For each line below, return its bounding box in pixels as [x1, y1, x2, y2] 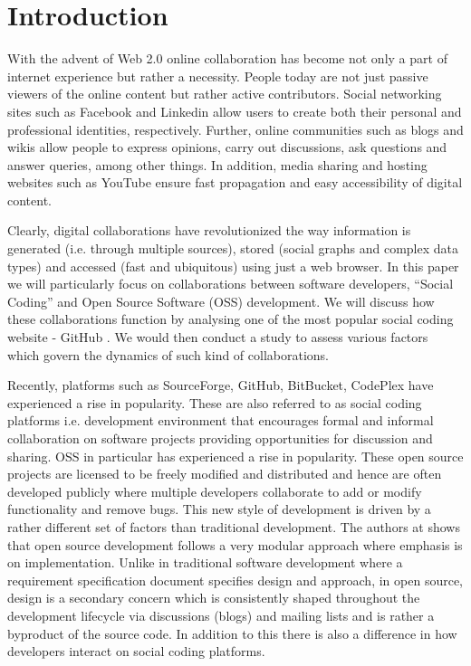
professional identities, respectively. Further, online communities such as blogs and [7, 119, 464, 138]
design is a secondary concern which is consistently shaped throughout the [7, 588, 420, 607]
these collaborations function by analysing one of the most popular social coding [7, 309, 454, 328]
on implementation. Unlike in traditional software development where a [7, 553, 403, 572]
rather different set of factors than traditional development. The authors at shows [7, 517, 460, 536]
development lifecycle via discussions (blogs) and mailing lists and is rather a [7, 605, 435, 624]
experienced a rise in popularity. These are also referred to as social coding [7, 393, 422, 412]
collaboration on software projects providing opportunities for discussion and [7, 429, 433, 447]
